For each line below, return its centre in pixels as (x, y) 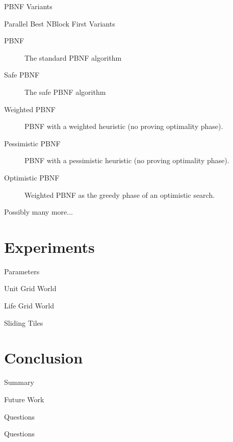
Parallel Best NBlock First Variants (60, 23)
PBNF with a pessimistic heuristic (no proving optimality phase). (127, 160)
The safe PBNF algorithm (65, 92)
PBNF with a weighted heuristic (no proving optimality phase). (124, 126)
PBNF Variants (28, 6)
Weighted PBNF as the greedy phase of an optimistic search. (120, 194)
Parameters (22, 271)
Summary (19, 382)
